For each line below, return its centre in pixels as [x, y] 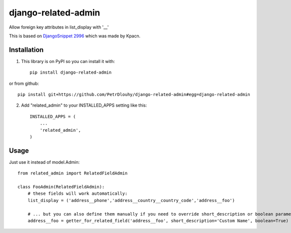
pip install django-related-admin [71, 72]
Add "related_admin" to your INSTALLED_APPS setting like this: [84, 105]
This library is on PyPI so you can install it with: [68, 61]
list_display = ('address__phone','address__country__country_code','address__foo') [131, 200]
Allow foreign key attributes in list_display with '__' [59, 27]
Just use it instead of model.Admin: [44, 162]
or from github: [24, 83]
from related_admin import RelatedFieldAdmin [73, 173]
